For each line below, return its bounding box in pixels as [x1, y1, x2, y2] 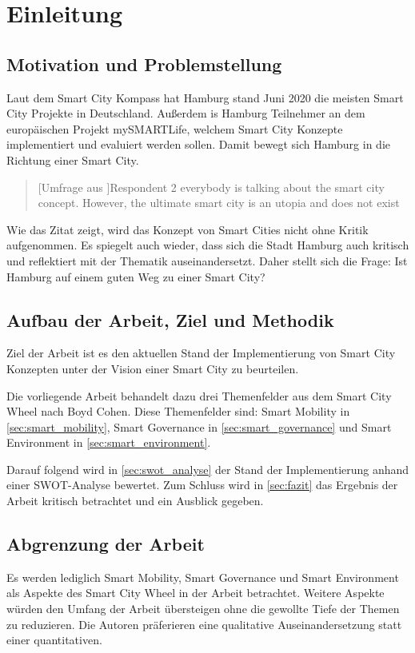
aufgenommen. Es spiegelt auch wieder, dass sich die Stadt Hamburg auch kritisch [6, 237, 409, 253]
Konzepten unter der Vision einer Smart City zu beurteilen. [6, 360, 299, 376]
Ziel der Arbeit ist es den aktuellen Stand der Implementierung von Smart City [6, 344, 396, 361]
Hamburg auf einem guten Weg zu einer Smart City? [6, 268, 265, 285]
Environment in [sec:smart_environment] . [6, 434, 211, 451]
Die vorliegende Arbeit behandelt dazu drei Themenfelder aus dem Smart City [6, 387, 392, 404]
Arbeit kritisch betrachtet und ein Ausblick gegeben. [6, 492, 264, 509]
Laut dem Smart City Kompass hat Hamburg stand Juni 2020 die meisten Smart [6, 89, 404, 106]
